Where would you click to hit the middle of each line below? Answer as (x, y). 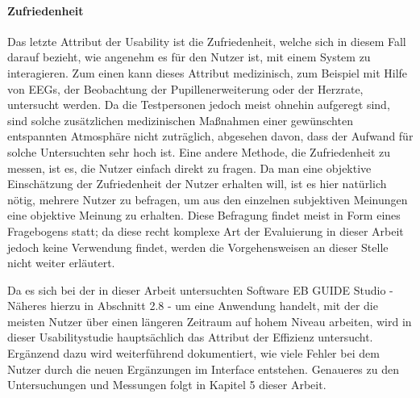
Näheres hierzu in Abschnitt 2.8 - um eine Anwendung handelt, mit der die (193, 306)
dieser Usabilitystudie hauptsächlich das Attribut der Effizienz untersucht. (190, 337)
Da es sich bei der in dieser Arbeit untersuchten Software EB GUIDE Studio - (200, 289)
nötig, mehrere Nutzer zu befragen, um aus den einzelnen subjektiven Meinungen (208, 199)
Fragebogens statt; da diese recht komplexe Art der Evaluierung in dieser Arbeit (206, 230)
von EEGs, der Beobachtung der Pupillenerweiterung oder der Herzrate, (185, 88)
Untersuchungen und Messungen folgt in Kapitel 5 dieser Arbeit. (167, 385)
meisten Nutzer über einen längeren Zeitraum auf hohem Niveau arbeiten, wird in (210, 321)
